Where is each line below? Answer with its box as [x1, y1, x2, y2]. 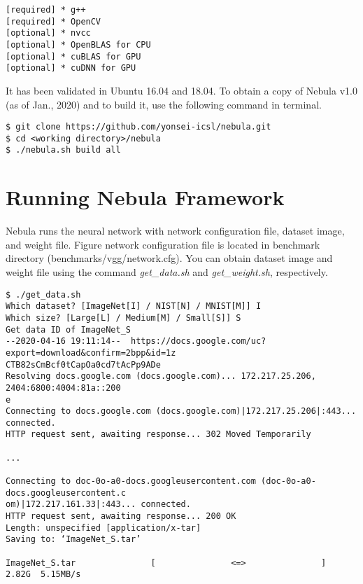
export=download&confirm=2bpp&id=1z [6, 347, 176, 358]
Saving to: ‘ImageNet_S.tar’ [6, 534, 141, 545]
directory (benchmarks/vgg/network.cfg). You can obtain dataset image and [6, 251, 333, 265]
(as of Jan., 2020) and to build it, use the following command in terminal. [6, 97, 322, 111]
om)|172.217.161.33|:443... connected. [6, 499, 191, 510]
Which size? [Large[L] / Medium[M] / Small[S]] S [6, 312, 241, 323]
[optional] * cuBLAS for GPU [6, 51, 141, 62]
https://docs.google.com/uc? [130, 336, 266, 347]
